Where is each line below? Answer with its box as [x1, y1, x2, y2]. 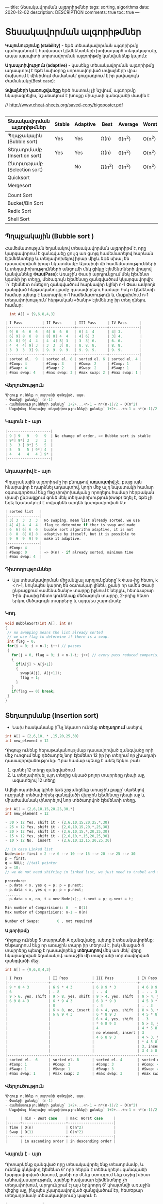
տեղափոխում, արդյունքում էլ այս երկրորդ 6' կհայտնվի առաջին [5, 1182, 150, 1188]
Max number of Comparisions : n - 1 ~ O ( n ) [5, 909, 88, 915]
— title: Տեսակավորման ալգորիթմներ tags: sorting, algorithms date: [5, 4, 149, 10]
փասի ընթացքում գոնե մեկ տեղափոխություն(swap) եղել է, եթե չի [5, 494, 153, 500]
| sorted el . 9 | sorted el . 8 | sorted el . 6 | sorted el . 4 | [5, 356, 142, 361]
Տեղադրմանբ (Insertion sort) [5, 711, 99, 720]
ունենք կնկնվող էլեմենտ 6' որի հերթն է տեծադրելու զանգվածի [5, 1166, 147, 1172]
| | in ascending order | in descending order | [5, 1139, 116, 1144]
